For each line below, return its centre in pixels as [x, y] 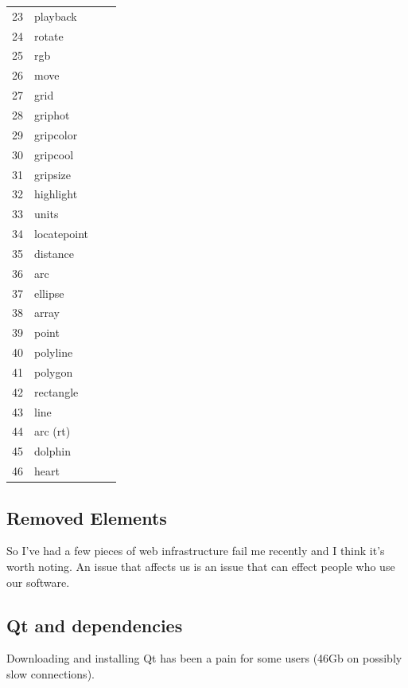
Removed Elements [87, 517]
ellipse [49, 293]
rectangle [56, 391]
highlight [56, 194]
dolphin [52, 451]
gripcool [54, 154]
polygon [54, 371]
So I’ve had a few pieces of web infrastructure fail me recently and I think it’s [196, 551]
